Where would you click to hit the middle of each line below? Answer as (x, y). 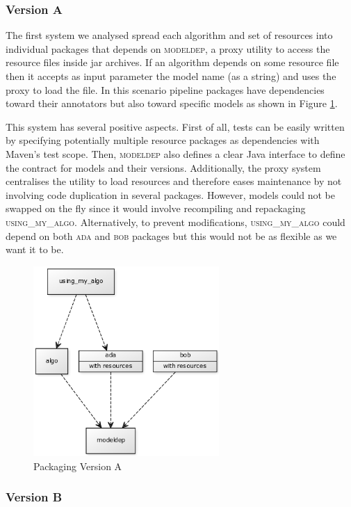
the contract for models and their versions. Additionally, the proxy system (163, 167)
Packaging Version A (78, 466)
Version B (34, 497)
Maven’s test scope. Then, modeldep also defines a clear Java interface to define (175, 153)
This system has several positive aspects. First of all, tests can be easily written (175, 126)
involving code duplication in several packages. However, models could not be (170, 194)
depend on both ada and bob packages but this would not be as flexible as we (171, 235)
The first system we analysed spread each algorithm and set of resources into (169, 35)
